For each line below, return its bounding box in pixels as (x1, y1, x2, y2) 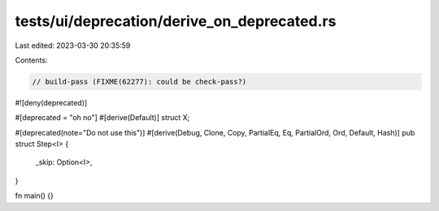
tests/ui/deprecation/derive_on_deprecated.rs (15, 12, 337, 30)
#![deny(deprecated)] (15, 97, 88, 107)
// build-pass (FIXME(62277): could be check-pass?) (32, 77, 247, 86)
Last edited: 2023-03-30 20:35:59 (15, 41, 131, 50)
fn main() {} (15, 191, 54, 200)
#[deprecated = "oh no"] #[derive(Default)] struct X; (15, 113, 190, 123)
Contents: (15, 55, 48, 65)
